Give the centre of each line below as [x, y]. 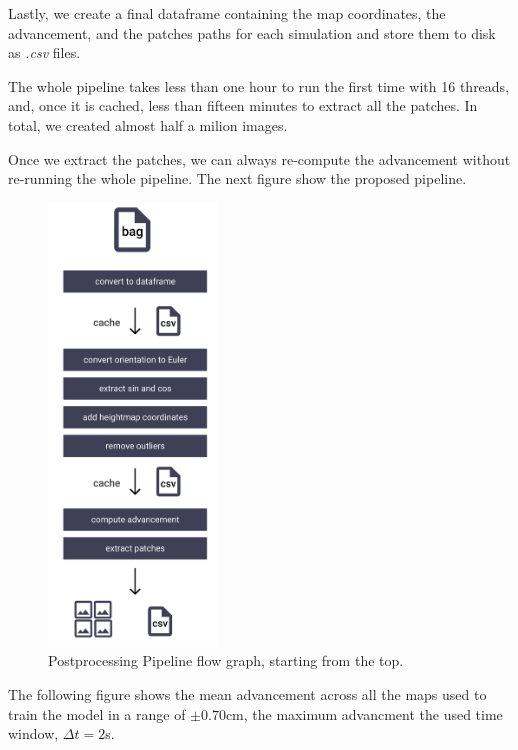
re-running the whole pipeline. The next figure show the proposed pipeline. [237, 178]
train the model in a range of [97, 713]
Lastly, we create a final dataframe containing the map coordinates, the [227, 13]
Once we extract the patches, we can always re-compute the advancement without [259, 158]
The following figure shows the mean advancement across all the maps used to [247, 694]
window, [33, 733]
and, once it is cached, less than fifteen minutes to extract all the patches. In [243, 105]
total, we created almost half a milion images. [148, 124]
